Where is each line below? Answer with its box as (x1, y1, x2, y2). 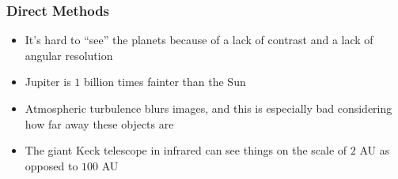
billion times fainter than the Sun (84, 73, 246, 90)
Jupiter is (25, 73, 71, 90)
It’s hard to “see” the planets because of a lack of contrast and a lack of (25, 32, 373, 48)
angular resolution (25, 47, 113, 63)
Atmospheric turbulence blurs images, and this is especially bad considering (25, 100, 392, 116)
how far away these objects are (25, 115, 174, 132)
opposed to (25, 157, 78, 173)
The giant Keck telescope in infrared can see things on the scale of (25, 142, 347, 158)
